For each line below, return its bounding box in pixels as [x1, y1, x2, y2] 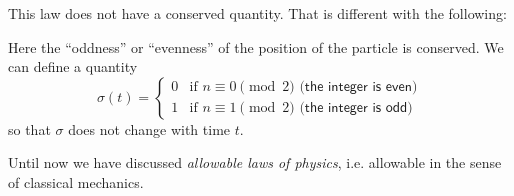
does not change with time [68, 118, 231, 139]
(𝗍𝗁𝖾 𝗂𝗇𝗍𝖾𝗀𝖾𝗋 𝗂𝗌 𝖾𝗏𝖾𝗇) [299, 80, 418, 95]
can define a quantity [8, 56, 138, 77]
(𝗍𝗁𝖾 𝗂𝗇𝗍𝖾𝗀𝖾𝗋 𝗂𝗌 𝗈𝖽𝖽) [299, 101, 413, 116]
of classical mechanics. [8, 171, 144, 192]
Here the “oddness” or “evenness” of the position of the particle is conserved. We [8, 36, 504, 57]
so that [8, 118, 51, 139]
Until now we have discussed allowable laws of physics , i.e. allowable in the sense [8, 152, 502, 173]
